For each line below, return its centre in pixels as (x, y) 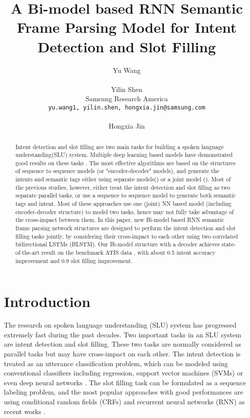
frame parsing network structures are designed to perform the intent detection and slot (125, 228)
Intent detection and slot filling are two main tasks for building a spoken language (119, 146)
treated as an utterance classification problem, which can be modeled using (116, 363)
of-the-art (28, 253)
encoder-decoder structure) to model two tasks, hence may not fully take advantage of (125, 211)
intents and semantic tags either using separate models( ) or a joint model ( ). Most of (123, 179)
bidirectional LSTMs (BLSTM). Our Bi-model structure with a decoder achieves (117, 244)
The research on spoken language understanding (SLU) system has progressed (120, 325)
